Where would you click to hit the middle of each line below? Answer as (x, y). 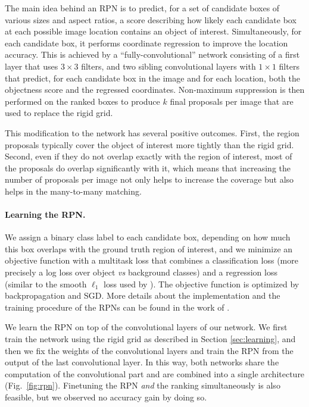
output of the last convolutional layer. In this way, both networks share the (142, 362)
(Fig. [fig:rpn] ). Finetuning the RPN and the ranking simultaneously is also (143, 385)
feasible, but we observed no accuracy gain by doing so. (106, 397)
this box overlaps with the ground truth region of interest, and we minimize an (149, 248)
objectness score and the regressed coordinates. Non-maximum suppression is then (155, 90)
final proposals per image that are (232, 101)
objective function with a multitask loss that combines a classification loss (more (152, 260)
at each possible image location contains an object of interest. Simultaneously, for (153, 31)
